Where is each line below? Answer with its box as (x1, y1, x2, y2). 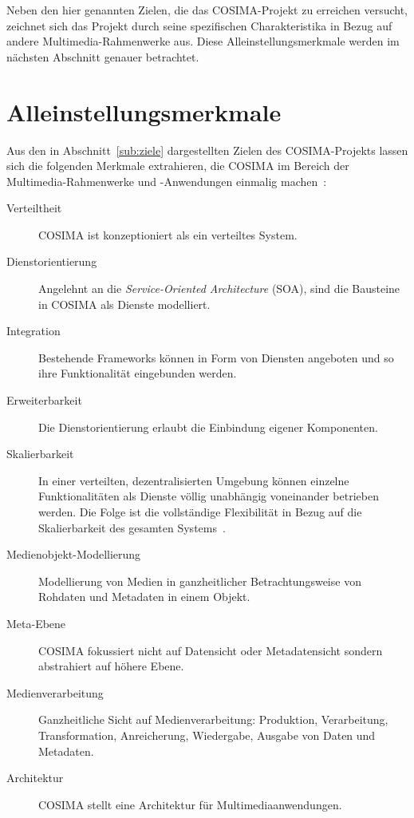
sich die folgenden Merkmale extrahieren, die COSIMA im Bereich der (6, 157, 349, 174)
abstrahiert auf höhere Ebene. (38, 658, 184, 674)
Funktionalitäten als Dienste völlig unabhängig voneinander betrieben (38, 488, 379, 504)
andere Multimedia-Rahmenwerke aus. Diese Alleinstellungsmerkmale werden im (6, 33, 400, 49)
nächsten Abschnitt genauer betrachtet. (6, 48, 199, 65)
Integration (6, 322, 61, 339)
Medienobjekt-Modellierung (6, 546, 141, 563)
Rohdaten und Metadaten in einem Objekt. (38, 588, 250, 605)
